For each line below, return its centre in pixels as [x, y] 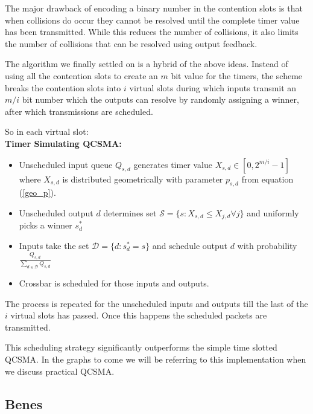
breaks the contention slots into [63, 87]
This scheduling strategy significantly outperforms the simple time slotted [141, 347]
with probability [267, 245]
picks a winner [46, 225]
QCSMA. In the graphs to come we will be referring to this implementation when [156, 359]
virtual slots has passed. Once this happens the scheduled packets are [139, 315]
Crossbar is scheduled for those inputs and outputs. [114, 283]
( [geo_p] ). [37, 192]
